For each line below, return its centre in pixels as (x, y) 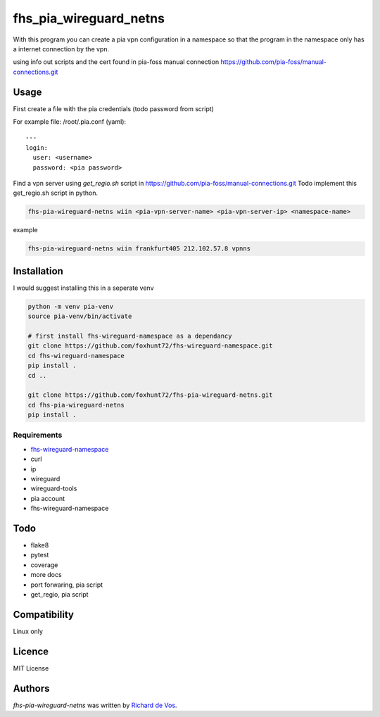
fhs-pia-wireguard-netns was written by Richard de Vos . (95, 705)
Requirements (38, 435)
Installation (38, 271)
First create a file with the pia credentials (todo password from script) (114, 108)
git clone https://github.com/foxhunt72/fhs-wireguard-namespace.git (150, 346)
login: (37, 147)
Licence (31, 651)
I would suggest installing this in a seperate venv (83, 288)
